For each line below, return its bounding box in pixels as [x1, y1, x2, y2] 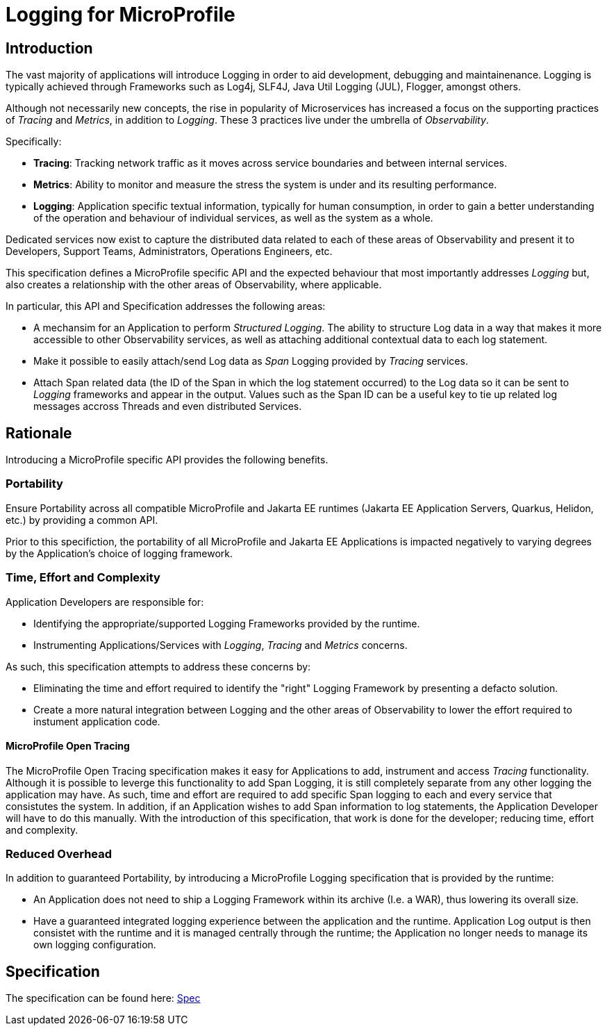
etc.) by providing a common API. [6, 513, 158, 526]
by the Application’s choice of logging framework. [6, 547, 233, 559]
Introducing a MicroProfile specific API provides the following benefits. [6, 454, 329, 466]
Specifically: [6, 135, 62, 148]
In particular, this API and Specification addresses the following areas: [6, 300, 326, 313]
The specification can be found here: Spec [6, 992, 201, 1005]
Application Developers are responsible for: [6, 595, 204, 608]
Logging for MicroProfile [6, 3, 235, 26]
